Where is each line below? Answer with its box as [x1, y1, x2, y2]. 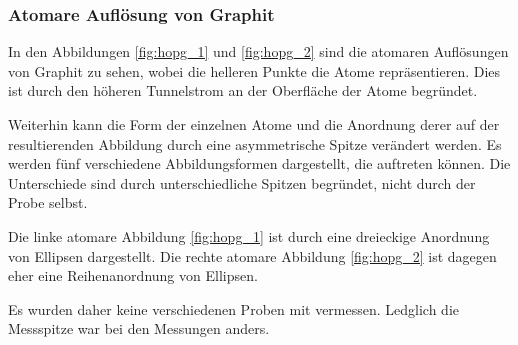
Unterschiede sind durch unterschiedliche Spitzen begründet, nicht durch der [8, 172, 476, 193]
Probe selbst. [8, 192, 88, 213]
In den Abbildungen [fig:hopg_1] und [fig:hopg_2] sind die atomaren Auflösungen [8, 41, 509, 62]
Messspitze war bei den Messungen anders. [8, 318, 270, 339]
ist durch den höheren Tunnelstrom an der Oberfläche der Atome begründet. [8, 80, 478, 101]
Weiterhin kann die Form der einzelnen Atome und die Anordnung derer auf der [8, 114, 500, 134]
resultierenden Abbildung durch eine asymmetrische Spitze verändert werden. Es [8, 133, 502, 154]
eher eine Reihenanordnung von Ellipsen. [8, 265, 258, 286]
